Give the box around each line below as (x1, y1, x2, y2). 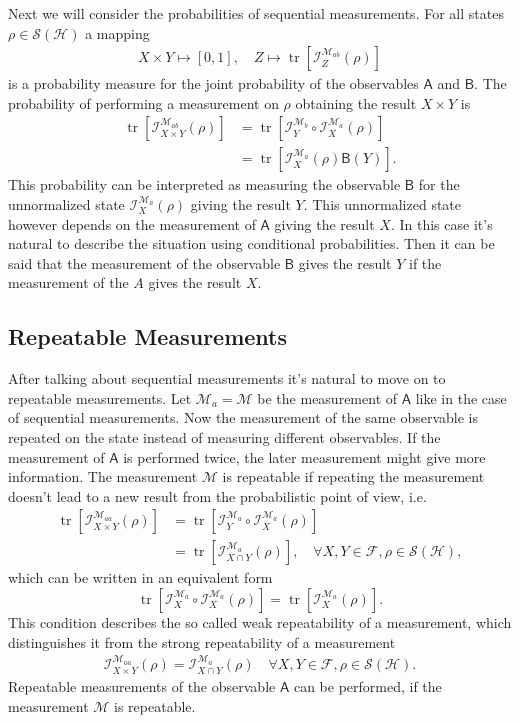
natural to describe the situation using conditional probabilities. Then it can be (8, 233, 495, 254)
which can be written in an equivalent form (8, 567, 273, 588)
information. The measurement (8, 466, 198, 487)
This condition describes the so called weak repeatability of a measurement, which (8, 612, 512, 633)
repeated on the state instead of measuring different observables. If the (8, 427, 441, 448)
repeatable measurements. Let (8, 387, 192, 408)
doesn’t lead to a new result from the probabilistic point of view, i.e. (8, 485, 427, 506)
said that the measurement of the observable (8, 252, 281, 273)
